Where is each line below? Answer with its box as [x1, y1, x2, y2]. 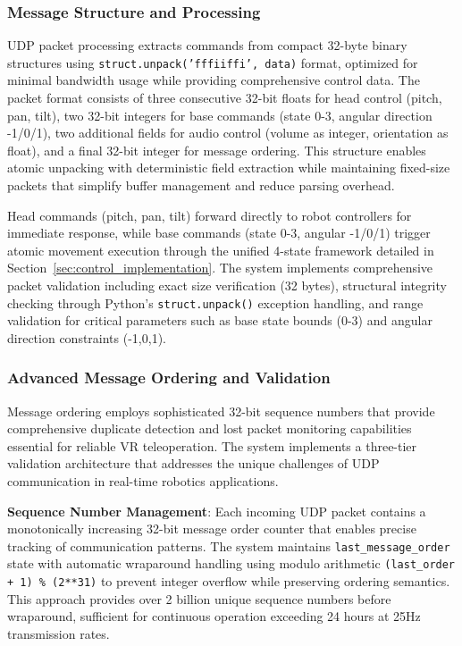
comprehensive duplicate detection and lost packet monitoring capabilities [7, 419, 412, 438]
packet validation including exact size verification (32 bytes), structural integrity [7, 276, 447, 294]
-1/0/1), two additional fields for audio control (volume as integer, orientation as [7, 123, 449, 142]
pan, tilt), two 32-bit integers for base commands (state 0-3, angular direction [7, 105, 433, 124]
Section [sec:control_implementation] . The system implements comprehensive [7, 258, 433, 277]
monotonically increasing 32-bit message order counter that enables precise [7, 519, 416, 538]
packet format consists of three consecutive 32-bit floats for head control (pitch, [7, 88, 442, 107]
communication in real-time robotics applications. [7, 472, 279, 491]
